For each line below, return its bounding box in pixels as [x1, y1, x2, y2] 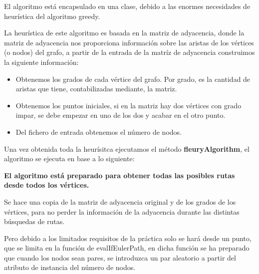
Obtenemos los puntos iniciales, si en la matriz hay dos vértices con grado [15, 100, 242, 110]
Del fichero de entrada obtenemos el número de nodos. [15, 126, 182, 137]
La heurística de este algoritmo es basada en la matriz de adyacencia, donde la [4, 27, 245, 38]
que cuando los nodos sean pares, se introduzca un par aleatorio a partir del [4, 252, 236, 263]
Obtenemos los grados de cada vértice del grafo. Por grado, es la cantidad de [15, 73, 251, 84]
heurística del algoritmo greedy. [4, 10, 100, 21]
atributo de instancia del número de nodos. [4, 262, 136, 273]
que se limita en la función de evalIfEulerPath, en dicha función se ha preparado [4, 243, 250, 253]
